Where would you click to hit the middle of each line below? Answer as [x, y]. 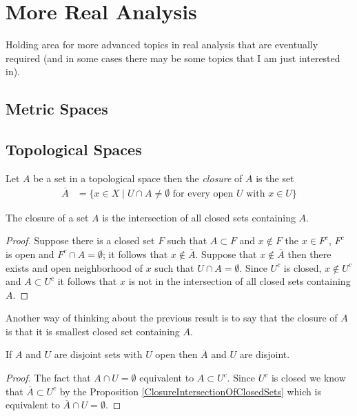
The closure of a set [47, 217]
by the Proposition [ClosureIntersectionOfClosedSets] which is [190, 391]
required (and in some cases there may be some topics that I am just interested [173, 58]
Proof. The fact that [48, 378]
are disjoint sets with [98, 354]
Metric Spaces [57, 109]
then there [309, 254]
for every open [203, 194]
